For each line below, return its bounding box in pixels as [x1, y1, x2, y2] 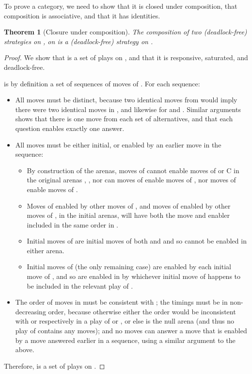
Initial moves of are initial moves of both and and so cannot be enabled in [27, 236, 247, 246]
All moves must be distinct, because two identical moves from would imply [15, 95, 237, 105]
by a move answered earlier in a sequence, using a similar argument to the [15, 335, 236, 345]
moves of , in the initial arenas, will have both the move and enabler [27, 210, 230, 220]
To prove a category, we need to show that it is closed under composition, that [4, 1, 237, 11]
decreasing [15, 306, 46, 316]
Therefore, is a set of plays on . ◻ [4, 360, 105, 371]
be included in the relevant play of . [27, 280, 133, 291]
